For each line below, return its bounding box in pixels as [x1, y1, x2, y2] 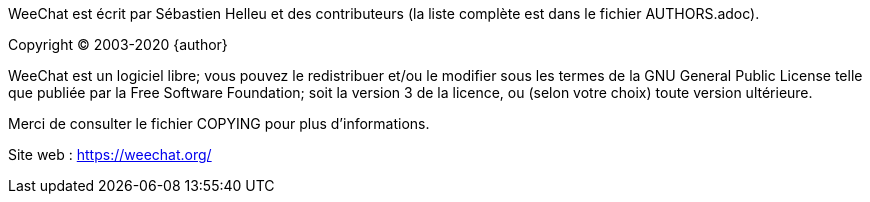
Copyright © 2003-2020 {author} [8, 36, 228, 53]
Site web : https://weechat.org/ [8, 146, 212, 163]
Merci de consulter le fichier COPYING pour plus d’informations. [8, 115, 430, 132]
